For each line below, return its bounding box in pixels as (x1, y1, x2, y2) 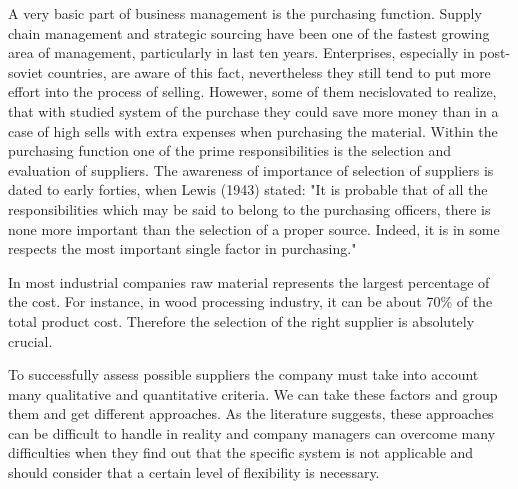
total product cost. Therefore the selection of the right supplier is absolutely (8, 310, 475, 331)
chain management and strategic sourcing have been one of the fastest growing (8, 22, 490, 43)
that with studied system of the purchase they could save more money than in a (8, 100, 499, 121)
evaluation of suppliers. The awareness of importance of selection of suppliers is (8, 159, 494, 180)
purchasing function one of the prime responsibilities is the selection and (8, 140, 452, 161)
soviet (8, 61, 44, 82)
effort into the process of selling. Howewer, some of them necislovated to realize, (8, 81, 497, 102)
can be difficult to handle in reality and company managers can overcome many (8, 422, 496, 443)
